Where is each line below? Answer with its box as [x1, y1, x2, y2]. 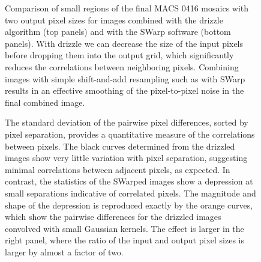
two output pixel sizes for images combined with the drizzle [5, 13, 223, 26]
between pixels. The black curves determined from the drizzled [5, 139, 235, 152]
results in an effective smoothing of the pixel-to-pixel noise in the [5, 84, 244, 97]
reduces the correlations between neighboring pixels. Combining [5, 60, 239, 73]
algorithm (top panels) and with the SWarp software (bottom [5, 25, 231, 38]
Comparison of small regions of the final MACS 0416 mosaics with [5, 2, 249, 14]
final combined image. [5, 96, 85, 108]
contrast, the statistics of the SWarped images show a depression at [5, 175, 253, 187]
